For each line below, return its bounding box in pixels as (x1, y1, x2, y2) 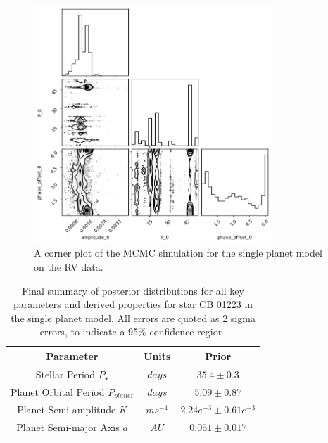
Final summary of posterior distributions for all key (22, 283, 244, 297)
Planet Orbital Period (11, 384, 105, 399)
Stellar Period (35, 366, 95, 381)
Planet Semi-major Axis (16, 420, 120, 435)
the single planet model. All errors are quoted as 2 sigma (11, 310, 256, 325)
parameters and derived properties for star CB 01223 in (13, 297, 253, 312)
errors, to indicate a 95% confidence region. (39, 324, 227, 339)
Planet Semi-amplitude (17, 402, 116, 417)
